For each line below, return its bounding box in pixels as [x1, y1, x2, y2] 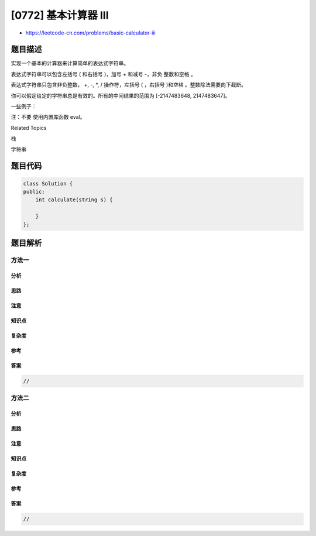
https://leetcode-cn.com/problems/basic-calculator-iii [25, 29, 156, 36]
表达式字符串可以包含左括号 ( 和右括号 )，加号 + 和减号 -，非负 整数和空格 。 [11, 70, 196, 77]
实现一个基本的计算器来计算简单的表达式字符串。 [11, 60, 129, 67]
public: [23, 188, 45, 195]
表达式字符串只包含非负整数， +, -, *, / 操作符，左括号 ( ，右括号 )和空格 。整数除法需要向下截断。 [11, 81, 247, 88]
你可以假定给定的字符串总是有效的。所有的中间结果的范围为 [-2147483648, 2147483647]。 [11, 92, 231, 99]
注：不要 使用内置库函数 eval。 [11, 114, 85, 121]
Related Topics [11, 124, 47, 131]
